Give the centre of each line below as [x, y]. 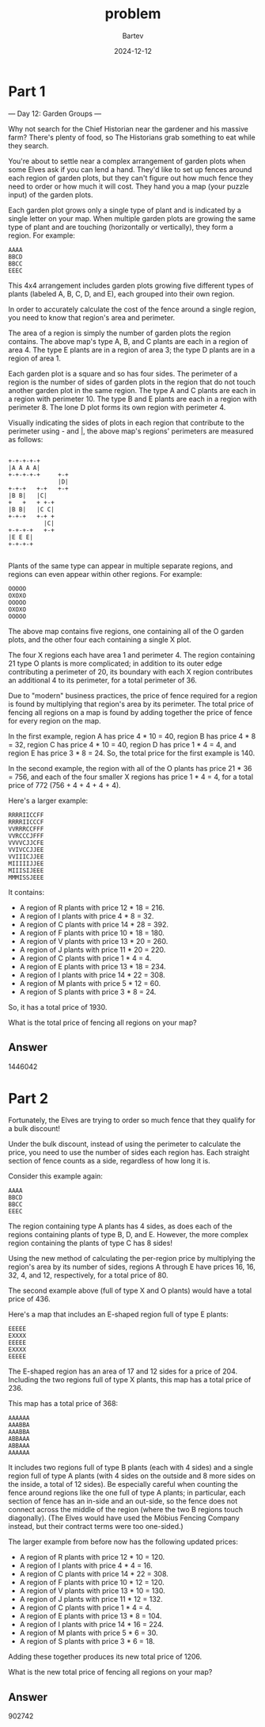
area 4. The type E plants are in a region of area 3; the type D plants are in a [132, 350]
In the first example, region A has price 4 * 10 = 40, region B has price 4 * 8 [132, 736]
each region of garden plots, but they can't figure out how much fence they [131, 178]
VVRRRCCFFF [26, 829]
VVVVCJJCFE [26, 842]
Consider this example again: [55, 1176]
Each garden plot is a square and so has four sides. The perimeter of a [123, 373]
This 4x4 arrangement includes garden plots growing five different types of [131, 285]
